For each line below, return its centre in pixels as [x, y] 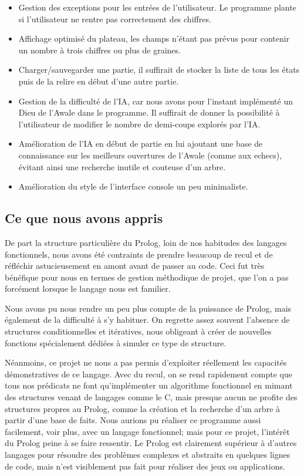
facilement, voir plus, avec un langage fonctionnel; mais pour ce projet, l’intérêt [147, 431]
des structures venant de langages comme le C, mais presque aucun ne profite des [151, 397]
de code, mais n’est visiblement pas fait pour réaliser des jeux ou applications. [145, 466]
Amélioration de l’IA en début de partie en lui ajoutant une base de [141, 144]
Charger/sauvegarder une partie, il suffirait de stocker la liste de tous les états [159, 70]
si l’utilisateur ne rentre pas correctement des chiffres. [115, 18]
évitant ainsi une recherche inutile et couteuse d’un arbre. [122, 166]
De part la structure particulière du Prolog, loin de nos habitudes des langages [146, 242]
